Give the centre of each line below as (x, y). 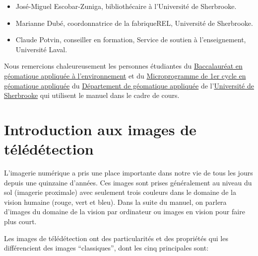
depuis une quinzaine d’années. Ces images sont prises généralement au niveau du (128, 182)
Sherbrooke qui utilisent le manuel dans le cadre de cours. (92, 95)
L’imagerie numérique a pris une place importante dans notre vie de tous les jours (129, 173)
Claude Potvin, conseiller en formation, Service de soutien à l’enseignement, (131, 40)
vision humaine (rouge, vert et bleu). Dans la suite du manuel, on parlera (115, 202)
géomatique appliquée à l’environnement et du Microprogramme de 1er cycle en (125, 75)
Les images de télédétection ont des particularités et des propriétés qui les (116, 238)
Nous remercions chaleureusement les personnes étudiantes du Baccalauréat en (123, 66)
